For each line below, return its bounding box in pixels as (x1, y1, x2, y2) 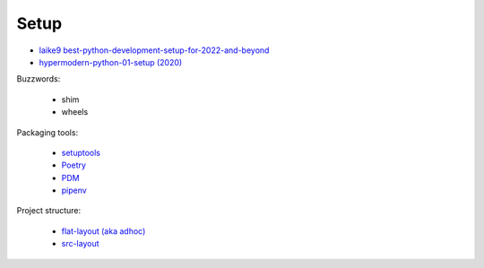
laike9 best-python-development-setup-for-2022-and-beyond (39, 45, 270, 56)
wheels (61, 107, 89, 117)
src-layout (61, 238, 99, 249)
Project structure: (16, 205, 82, 216)
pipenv (61, 185, 87, 196)
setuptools (61, 147, 100, 158)
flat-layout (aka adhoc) (61, 225, 146, 237)
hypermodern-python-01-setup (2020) (39, 56, 183, 67)
